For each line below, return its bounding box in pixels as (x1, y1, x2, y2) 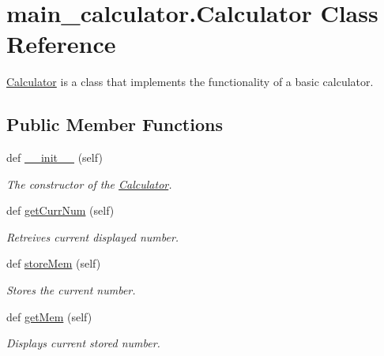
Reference (6, 28, 116, 60)
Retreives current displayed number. (6, 228, 179, 245)
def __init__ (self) (6, 149, 103, 166)
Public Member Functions (6, 112, 223, 137)
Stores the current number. (6, 282, 136, 298)
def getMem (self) (6, 308, 92, 324)
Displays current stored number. (6, 335, 160, 351)
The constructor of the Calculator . (6, 175, 172, 192)
